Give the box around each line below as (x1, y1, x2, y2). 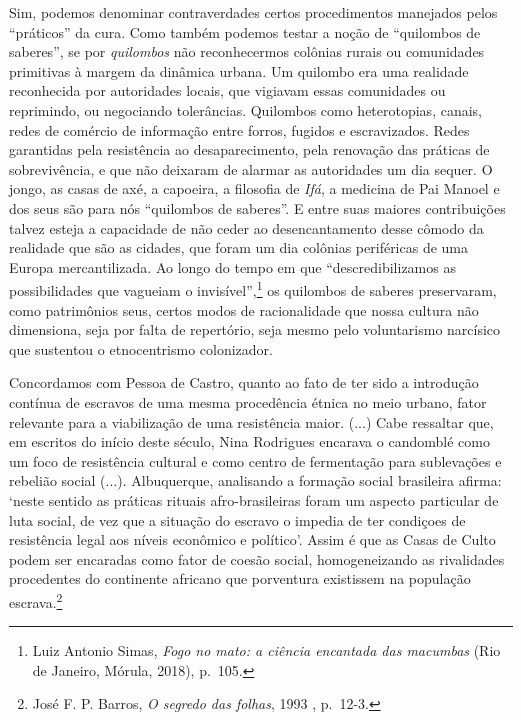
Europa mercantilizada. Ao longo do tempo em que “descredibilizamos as (9, 256, 456, 277)
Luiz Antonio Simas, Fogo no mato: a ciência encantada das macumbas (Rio (32, 640, 501, 661)
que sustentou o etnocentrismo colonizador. (9, 338, 273, 359)
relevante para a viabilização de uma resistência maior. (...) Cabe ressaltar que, (9, 411, 494, 432)
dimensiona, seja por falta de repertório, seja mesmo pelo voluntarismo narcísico (9, 319, 501, 340)
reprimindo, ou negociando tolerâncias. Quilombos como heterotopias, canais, (9, 99, 482, 120)
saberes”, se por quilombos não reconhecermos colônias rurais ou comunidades (9, 41, 485, 62)
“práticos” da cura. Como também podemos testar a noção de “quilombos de (9, 21, 481, 42)
